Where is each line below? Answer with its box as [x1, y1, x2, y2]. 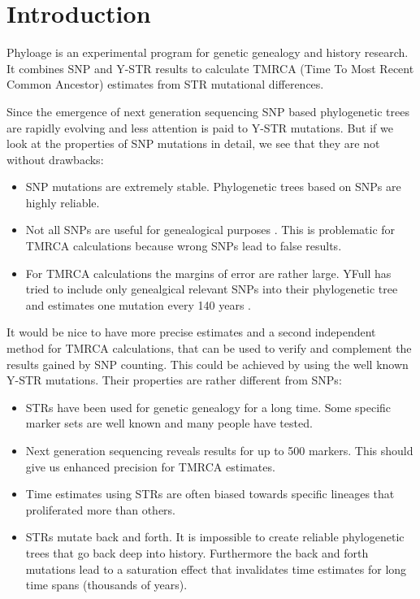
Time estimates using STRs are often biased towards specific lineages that [25, 485, 395, 502]
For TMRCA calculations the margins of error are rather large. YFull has [25, 264, 392, 281]
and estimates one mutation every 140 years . [25, 296, 251, 313]
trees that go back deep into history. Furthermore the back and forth [25, 544, 369, 561]
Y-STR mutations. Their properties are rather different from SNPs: [6, 371, 342, 388]
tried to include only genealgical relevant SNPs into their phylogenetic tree [25, 280, 398, 297]
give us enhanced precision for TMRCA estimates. [25, 458, 275, 475]
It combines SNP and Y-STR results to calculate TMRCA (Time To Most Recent [6, 59, 414, 76]
